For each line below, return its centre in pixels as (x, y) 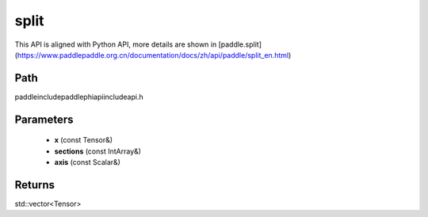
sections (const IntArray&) (98, 151)
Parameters (44, 119)
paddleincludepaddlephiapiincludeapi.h (79, 97)
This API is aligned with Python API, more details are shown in (116, 44)
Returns (35, 185)
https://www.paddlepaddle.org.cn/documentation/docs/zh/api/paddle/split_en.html (153, 55)
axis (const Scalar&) (87, 162)
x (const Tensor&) (84, 140)
